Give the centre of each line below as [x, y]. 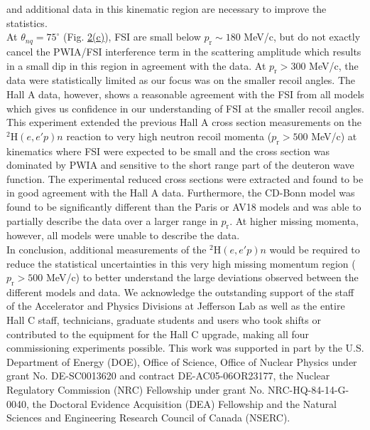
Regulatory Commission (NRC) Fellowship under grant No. [136, 390]
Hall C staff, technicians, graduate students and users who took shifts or [164, 320]
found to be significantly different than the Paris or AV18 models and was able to [184, 206]
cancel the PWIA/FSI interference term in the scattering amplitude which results [184, 51]
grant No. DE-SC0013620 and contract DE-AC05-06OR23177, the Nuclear [168, 376]
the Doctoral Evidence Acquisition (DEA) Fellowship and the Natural [184, 403]
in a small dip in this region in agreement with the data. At [136, 65]
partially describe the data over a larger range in [112, 220]
